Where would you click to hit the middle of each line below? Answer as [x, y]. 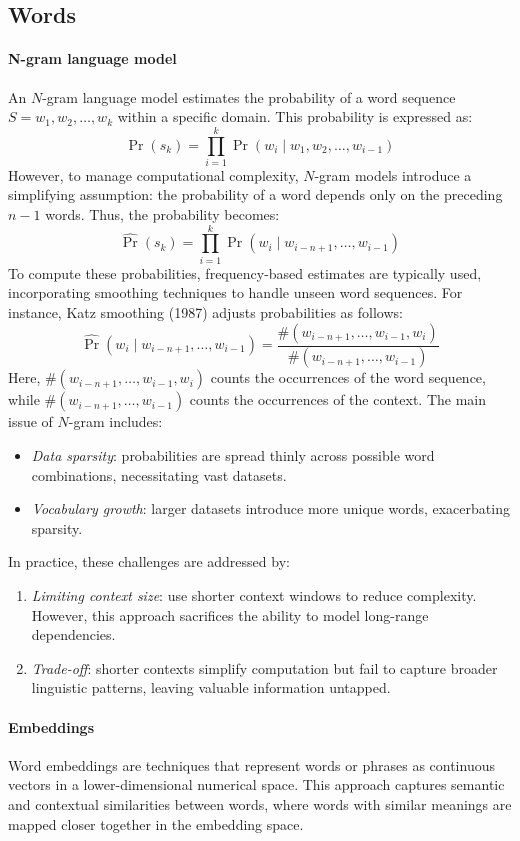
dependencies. [73, 634]
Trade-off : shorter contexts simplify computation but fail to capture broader [264, 667]
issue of [30, 421]
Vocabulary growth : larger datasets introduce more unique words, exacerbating [270, 508]
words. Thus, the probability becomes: [162, 214]
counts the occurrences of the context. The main [337, 399]
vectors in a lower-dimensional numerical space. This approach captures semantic [256, 784]
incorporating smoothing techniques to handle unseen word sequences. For [235, 292]
